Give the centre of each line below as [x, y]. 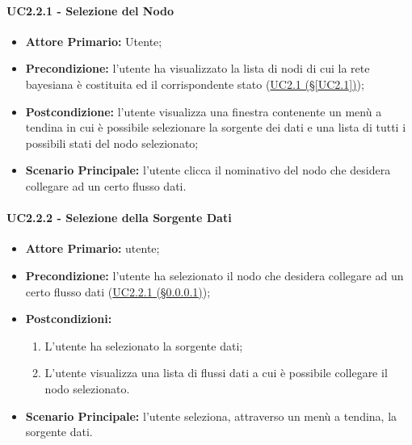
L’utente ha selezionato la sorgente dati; [144, 345]
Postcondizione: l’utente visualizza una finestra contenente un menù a [204, 111]
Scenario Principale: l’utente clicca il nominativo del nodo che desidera [208, 170]
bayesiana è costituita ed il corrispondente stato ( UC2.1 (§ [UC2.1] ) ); [195, 84]
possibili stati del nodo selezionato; [112, 143]
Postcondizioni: [69, 319]
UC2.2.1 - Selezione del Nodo [90, 10]
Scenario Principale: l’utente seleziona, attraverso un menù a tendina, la [211, 416]
